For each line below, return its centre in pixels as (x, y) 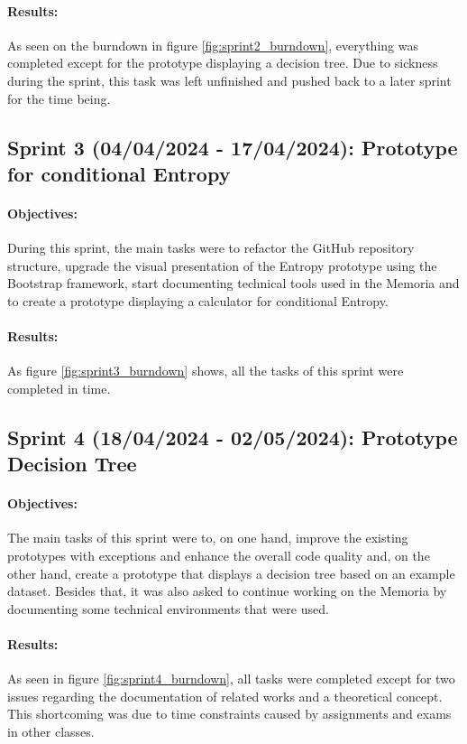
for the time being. (59, 98)
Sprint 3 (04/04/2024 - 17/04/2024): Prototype (233, 147)
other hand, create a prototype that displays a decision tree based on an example (231, 573)
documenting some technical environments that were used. (168, 608)
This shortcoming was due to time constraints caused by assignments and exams (229, 714)
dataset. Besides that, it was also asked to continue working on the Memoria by (227, 591)
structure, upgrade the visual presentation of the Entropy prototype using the (222, 265)
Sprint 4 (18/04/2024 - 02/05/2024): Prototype (233, 437)
